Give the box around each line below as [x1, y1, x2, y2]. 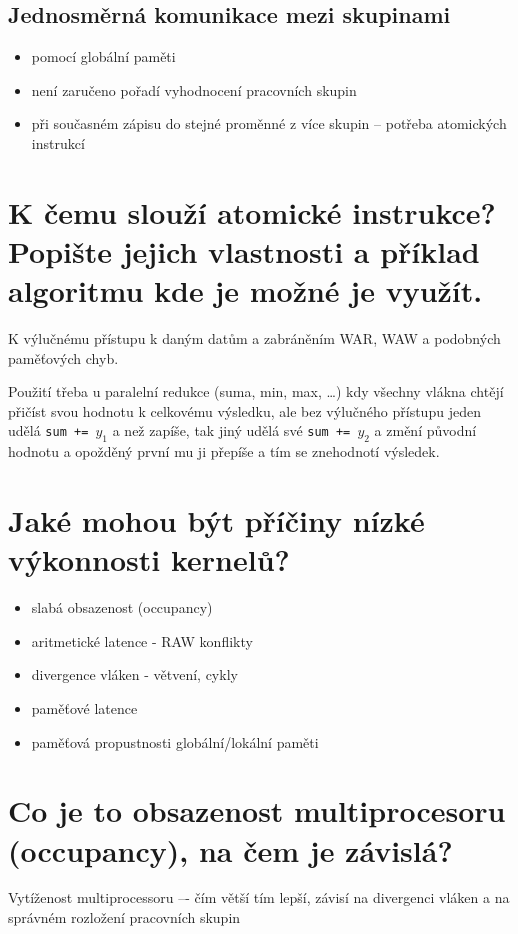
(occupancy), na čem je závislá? [8, 829, 453, 870]
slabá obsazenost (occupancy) [31, 597, 213, 618]
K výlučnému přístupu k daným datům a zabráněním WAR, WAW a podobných [8, 328, 501, 349]
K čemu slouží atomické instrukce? [8, 191, 496, 232]
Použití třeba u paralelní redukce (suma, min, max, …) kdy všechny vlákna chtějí [8, 381, 504, 402]
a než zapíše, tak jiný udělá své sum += [112, 420, 351, 441]
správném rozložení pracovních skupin [8, 907, 241, 928]
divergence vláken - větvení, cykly [31, 664, 238, 685]
